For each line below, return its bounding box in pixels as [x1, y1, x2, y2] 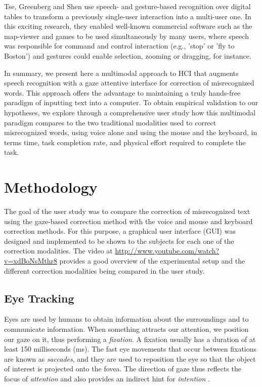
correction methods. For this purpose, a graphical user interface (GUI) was [4, 226, 236, 236]
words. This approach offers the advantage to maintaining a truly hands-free [4, 87, 241, 98]
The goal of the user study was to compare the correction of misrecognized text [4, 206, 250, 217]
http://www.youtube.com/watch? [115, 245, 220, 256]
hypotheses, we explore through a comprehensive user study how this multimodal [4, 107, 256, 117]
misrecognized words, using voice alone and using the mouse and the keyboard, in [4, 127, 257, 138]
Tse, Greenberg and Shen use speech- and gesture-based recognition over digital [4, 1, 251, 11]
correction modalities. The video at [4, 245, 113, 256]
